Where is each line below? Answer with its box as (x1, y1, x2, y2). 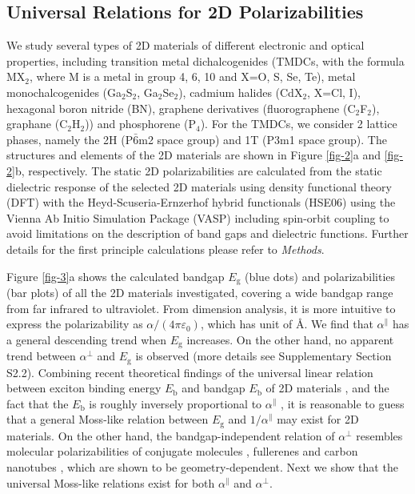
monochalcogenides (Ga (6, 83, 122, 100)
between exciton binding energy (6, 380, 162, 396)
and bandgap (182, 380, 245, 396)
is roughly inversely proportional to (89, 395, 262, 412)
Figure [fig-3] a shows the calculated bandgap (6, 267, 225, 284)
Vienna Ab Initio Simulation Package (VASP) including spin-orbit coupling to (6, 209, 389, 226)
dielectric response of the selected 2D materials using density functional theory (6, 178, 392, 195)
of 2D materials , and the (265, 380, 389, 396)
